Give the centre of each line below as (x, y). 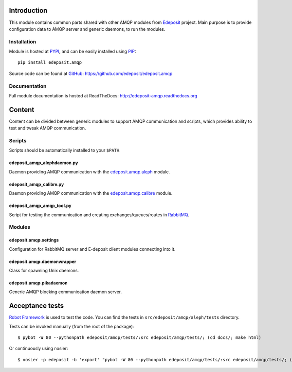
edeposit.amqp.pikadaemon (38, 283)
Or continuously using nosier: (38, 349)
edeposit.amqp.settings (34, 240)
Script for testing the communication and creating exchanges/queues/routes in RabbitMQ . (99, 215)
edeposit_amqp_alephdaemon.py (44, 163)
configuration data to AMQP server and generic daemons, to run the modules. (87, 29)
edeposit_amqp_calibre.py (36, 184)
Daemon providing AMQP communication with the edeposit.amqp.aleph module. (90, 172)
